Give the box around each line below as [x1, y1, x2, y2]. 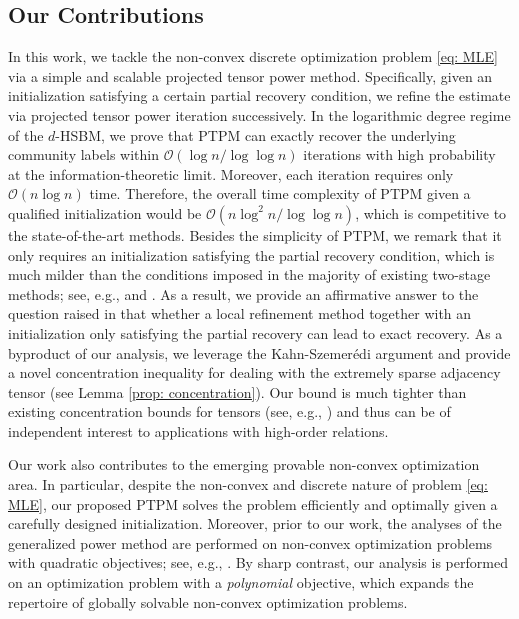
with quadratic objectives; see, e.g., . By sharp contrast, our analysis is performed [8, 552, 508, 573]
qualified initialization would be [8, 202, 202, 223]
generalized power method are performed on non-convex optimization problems [8, 532, 493, 553]
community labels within [8, 144, 159, 165]
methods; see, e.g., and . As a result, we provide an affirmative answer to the [8, 283, 479, 304]
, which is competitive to [355, 202, 507, 223]
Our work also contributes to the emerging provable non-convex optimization [8, 454, 480, 475]
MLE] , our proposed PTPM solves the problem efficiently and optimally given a [8, 493, 498, 514]
